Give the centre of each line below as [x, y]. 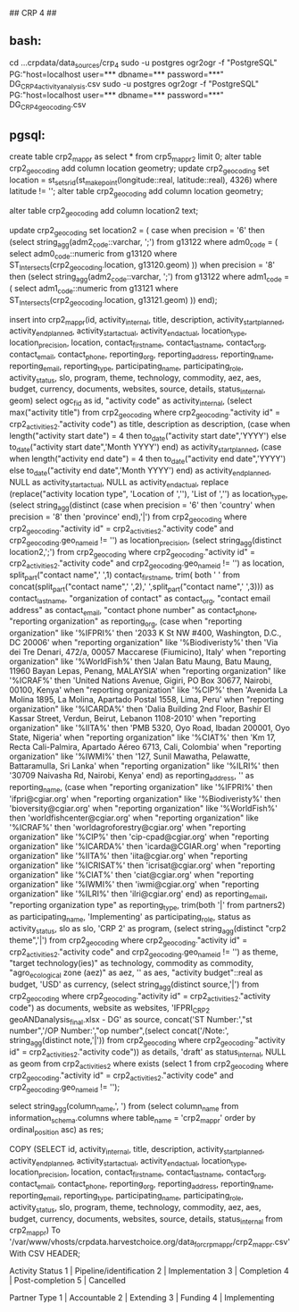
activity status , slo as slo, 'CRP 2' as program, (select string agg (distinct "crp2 [148, 929]
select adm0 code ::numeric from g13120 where [93, 254]
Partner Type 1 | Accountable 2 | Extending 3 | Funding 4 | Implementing [142, 1298]
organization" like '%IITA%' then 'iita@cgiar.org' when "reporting [129, 855]
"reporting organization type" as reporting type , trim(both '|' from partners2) [147, 906]
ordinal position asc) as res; [57, 1131]
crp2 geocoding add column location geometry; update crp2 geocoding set [139, 169]
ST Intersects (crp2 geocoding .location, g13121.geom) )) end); [113, 301]
